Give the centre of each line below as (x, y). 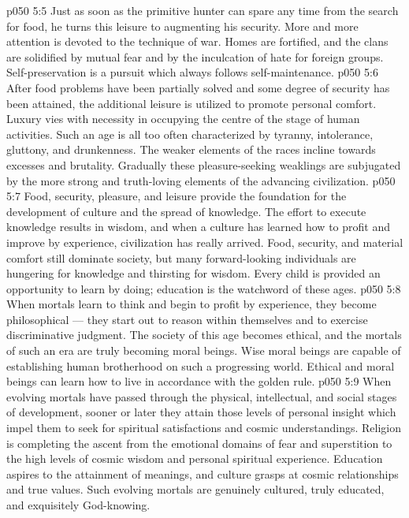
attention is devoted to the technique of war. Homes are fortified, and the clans (197, 41)
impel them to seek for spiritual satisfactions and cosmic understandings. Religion (204, 428)
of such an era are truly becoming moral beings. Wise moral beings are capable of (204, 350)
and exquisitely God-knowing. (78, 505)
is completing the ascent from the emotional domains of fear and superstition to (199, 443)
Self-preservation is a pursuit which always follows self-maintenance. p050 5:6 (192, 72)
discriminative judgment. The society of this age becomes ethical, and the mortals (204, 335)
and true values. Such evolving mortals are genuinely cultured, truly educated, (195, 489)
